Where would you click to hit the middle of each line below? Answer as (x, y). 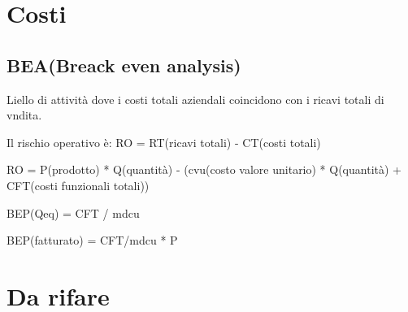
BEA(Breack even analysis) (124, 65)
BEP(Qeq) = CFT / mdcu (73, 212)
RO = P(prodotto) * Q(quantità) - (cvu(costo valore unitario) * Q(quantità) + (204, 169)
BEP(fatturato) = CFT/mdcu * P (92, 240)
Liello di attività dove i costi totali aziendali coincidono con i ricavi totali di (195, 99)
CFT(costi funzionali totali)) (78, 185)
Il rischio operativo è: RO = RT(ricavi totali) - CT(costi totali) (164, 142)
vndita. (24, 115)
